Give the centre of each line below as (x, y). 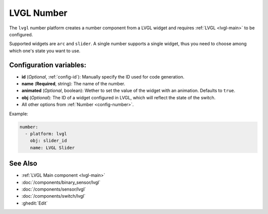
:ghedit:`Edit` (35, 203)
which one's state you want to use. (45, 51)
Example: (19, 114)
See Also (23, 164)
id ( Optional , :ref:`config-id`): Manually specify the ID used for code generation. (103, 76)
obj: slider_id (48, 141)
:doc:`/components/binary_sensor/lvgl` (61, 182)
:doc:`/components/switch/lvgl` (54, 196)
